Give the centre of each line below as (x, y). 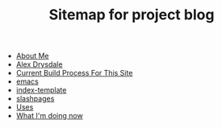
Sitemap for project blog (132, 15)
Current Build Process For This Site (74, 73)
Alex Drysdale (39, 64)
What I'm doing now (49, 116)
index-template (41, 90)
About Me (33, 56)
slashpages (35, 99)
